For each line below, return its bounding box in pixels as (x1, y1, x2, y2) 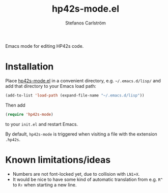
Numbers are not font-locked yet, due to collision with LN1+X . (12, 171, 140, 177)
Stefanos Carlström (65, 20, 106, 26)
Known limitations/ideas (5, 154, 111, 166)
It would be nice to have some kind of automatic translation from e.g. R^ (12, 176, 163, 182)
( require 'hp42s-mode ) (5, 112, 53, 117)
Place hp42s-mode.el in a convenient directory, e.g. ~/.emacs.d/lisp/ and (5, 77, 161, 84)
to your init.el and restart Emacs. (5, 121, 78, 127)
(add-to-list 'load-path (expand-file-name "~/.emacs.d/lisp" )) (5, 92, 145, 98)
